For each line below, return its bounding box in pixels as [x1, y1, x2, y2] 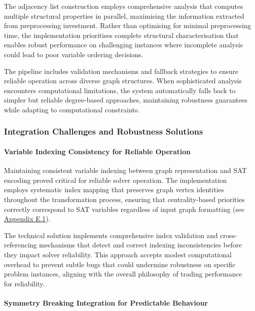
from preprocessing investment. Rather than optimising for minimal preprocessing [4, 20, 252, 31]
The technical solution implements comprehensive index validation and [4, 230, 218, 240]
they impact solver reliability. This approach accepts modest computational [4, 249, 232, 259]
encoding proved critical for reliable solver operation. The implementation [4, 174, 227, 185]
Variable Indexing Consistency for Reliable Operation [4, 146, 191, 156]
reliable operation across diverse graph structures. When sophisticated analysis [4, 75, 242, 86]
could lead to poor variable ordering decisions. [4, 49, 144, 59]
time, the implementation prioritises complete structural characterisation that [4, 30, 239, 40]
